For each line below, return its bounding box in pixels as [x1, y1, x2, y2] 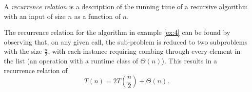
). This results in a [161, 56, 217, 66]
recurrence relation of [4, 65, 68, 75]
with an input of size [4, 11, 66, 21]
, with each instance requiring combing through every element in [48, 46, 241, 56]
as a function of [74, 11, 121, 21]
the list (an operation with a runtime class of [4, 56, 138, 66]
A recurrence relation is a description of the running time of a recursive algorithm [4, 1, 248, 11]
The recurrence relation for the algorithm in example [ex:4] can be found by [4, 27, 231, 37]
